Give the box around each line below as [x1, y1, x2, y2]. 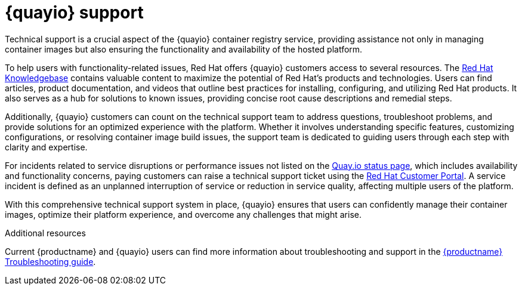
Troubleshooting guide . [5, 256, 96, 267]
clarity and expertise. [5, 141, 88, 152]
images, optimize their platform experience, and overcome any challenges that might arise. [5, 209, 362, 220]
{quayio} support [5, 2, 144, 23]
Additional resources [5, 227, 86, 238]
